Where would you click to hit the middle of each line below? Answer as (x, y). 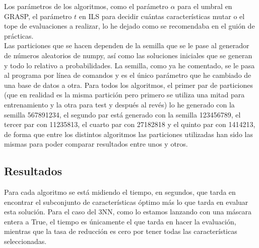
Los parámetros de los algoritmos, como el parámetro (86, 6)
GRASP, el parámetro (38, 16)
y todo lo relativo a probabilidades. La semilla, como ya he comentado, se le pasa (129, 65)
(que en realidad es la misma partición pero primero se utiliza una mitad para (124, 95)
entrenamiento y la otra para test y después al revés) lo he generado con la (119, 104)
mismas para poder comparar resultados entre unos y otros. (96, 144)
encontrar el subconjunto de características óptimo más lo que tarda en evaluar (126, 202)
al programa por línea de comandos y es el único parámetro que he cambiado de (128, 75)
